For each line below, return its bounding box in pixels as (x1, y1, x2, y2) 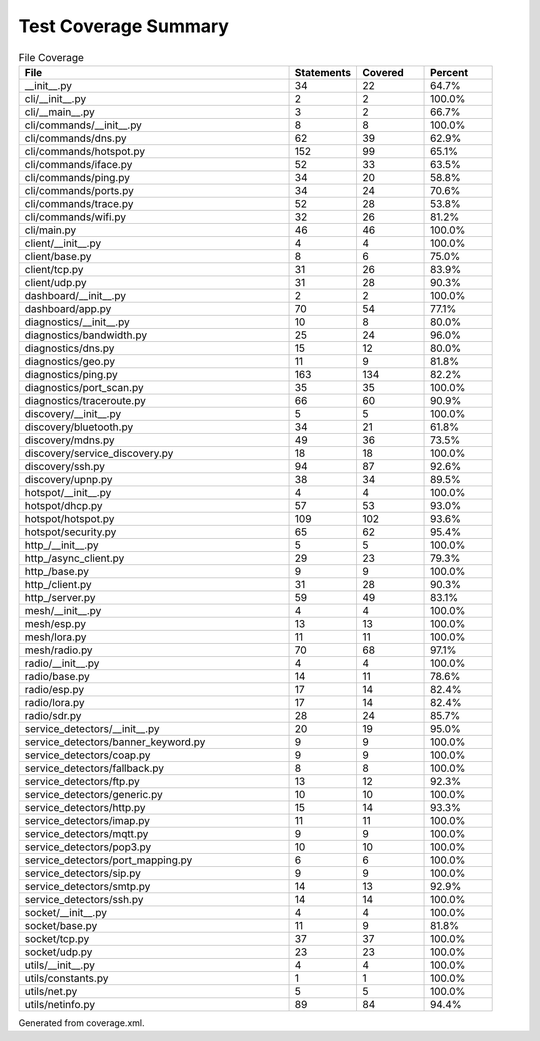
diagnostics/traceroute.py (24, 393, 147, 407)
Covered (362, 65, 404, 79)
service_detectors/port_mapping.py (24, 853, 193, 867)
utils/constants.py (24, 971, 109, 985)
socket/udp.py (24, 945, 93, 959)
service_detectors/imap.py (24, 813, 150, 827)
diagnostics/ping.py (24, 367, 119, 381)
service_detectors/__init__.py (24, 721, 160, 735)
